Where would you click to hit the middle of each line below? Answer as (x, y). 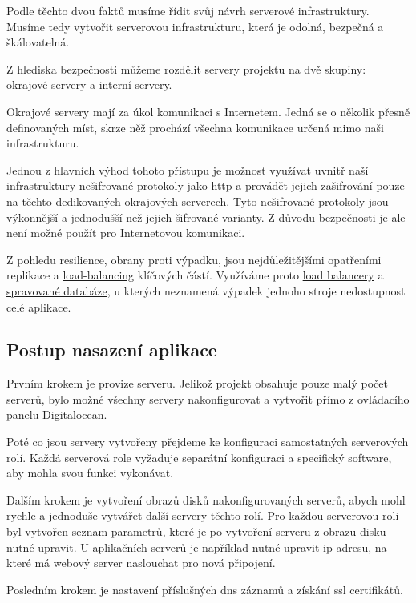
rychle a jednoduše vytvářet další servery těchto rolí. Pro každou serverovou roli (203, 515)
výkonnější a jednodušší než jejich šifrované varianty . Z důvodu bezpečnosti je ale (206, 217)
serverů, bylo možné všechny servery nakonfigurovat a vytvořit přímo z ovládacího (208, 398)
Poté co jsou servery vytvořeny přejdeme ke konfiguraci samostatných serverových (208, 442)
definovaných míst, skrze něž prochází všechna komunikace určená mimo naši (195, 127)
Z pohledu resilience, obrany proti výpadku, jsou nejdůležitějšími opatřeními (194, 259)
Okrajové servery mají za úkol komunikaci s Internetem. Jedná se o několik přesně (208, 111)
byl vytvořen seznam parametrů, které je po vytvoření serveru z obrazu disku (196, 531)
